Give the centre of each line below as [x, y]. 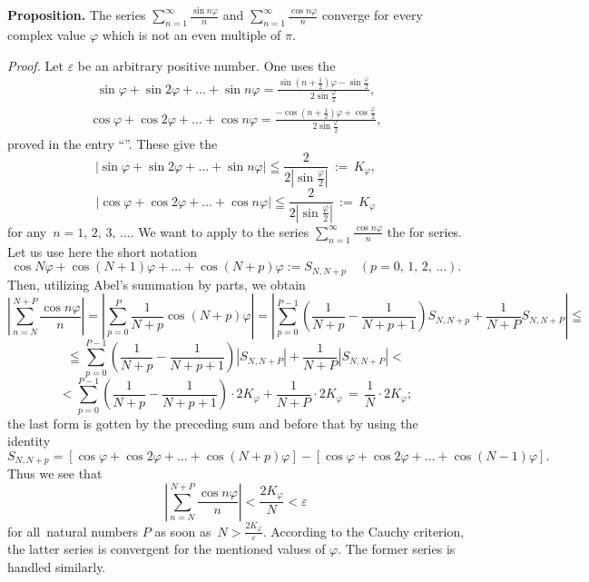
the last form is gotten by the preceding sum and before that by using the [213, 423]
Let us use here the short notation [102, 251]
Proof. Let [35, 65]
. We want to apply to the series [220, 231]
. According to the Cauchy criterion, [363, 531]
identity [29, 441]
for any [27, 231]
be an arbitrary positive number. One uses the [206, 65]
